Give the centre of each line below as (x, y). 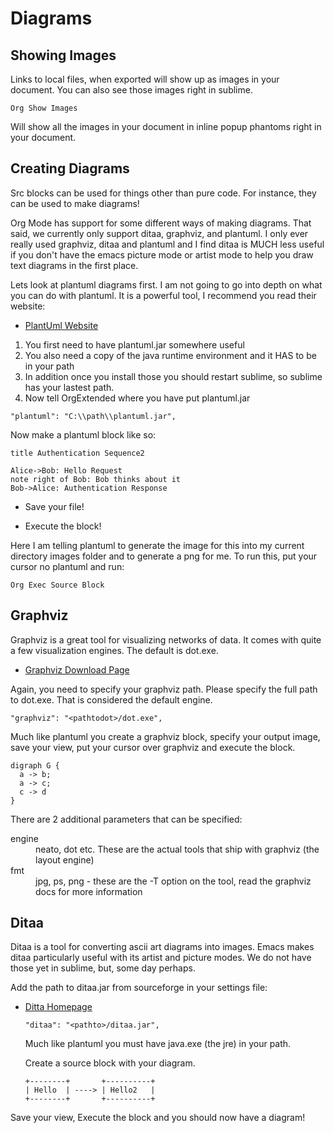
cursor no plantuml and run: (67, 566)
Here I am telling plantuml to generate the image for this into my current (157, 545)
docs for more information (89, 891)
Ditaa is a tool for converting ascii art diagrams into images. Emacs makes (162, 947)
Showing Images (63, 55)
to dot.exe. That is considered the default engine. (111, 699)
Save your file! (54, 506)
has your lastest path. (69, 387)
